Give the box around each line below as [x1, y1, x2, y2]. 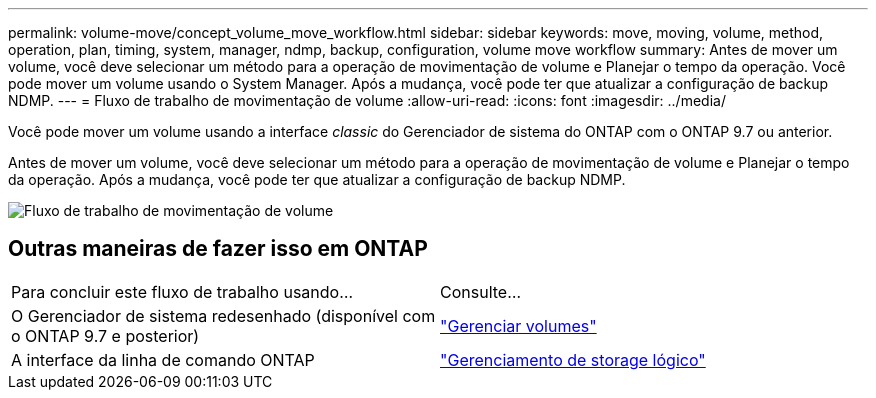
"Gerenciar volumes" [440, 315, 597, 336]
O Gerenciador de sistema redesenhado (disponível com [11, 305, 436, 326]
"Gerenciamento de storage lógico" [440, 349, 706, 370]
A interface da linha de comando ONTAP [11, 349, 315, 370]
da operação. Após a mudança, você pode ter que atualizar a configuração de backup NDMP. [8, 171, 626, 188]
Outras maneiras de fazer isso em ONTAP [8, 236, 428, 262]
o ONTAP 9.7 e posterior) [11, 325, 200, 346]
